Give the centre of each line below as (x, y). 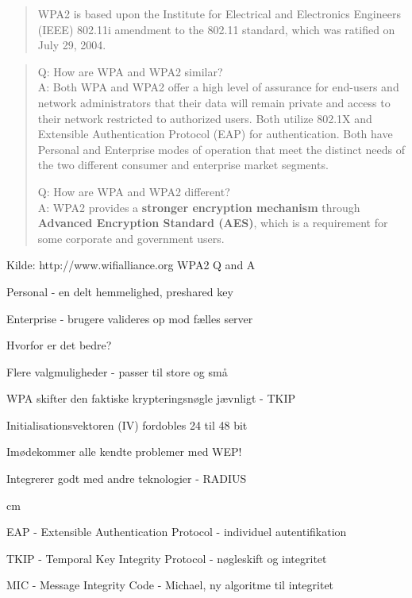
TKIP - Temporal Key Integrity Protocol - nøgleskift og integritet (167, 558)
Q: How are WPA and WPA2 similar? (130, 71)
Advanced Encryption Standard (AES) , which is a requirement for (213, 223)
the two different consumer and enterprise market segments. (183, 165)
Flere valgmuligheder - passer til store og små (117, 371)
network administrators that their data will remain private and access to (214, 102)
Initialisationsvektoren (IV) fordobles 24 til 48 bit (127, 424)
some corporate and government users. (131, 238)
